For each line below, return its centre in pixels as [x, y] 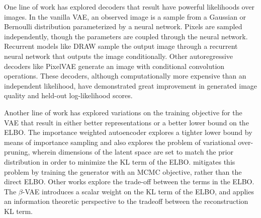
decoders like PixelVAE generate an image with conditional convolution [114, 66]
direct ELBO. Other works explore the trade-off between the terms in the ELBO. [129, 181]
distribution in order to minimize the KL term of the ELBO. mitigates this [120, 161]
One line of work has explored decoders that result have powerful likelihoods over [129, 7]
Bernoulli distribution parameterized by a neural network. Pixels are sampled [123, 26]
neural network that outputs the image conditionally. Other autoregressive [119, 56]
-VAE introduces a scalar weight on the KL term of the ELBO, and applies [138, 191]
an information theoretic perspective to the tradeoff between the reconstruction [126, 201]
